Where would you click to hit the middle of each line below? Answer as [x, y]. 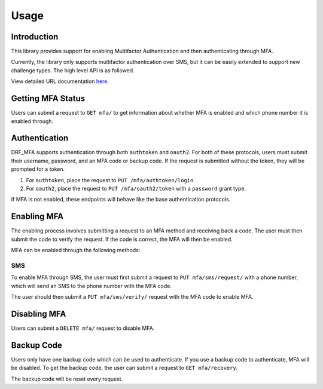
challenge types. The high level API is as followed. [73, 70]
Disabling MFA [39, 314]
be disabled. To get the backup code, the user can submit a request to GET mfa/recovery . [124, 368]
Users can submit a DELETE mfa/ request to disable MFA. [83, 328]
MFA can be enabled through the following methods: [76, 250]
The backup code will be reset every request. [67, 379]
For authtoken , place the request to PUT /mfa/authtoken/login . [111, 180]
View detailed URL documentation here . [60, 81]
